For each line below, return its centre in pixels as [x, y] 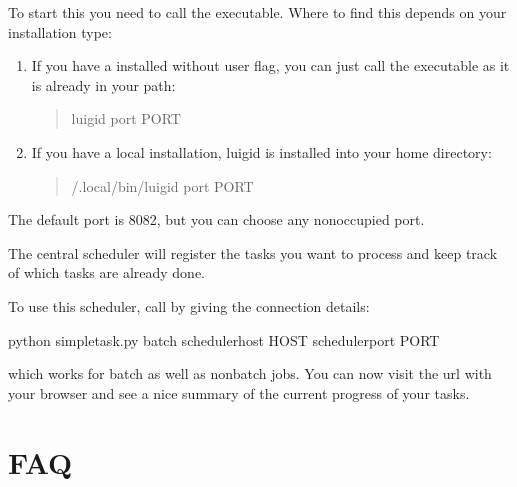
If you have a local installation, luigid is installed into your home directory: [261, 151]
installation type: [60, 31]
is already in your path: [103, 84]
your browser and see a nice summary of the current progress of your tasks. [239, 392]
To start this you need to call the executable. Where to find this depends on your [257, 12]
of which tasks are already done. [107, 272]
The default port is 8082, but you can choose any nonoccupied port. [216, 219]
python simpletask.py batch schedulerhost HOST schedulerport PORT [224, 339]
